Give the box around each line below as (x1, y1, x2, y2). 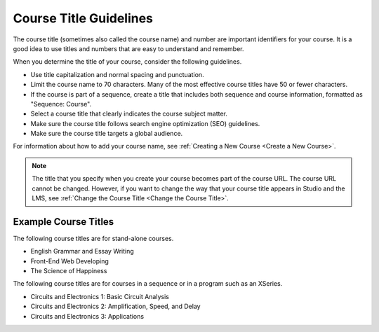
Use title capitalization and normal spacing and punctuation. (30, 70, 204, 78)
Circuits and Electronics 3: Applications (30, 312, 144, 320)
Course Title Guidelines (13, 11, 154, 26)
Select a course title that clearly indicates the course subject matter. (30, 109, 228, 118)
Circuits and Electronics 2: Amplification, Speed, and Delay (30, 302, 201, 311)
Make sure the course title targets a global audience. (30, 130, 183, 138)
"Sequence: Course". (30, 99, 92, 108)
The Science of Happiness (30, 267, 107, 275)
